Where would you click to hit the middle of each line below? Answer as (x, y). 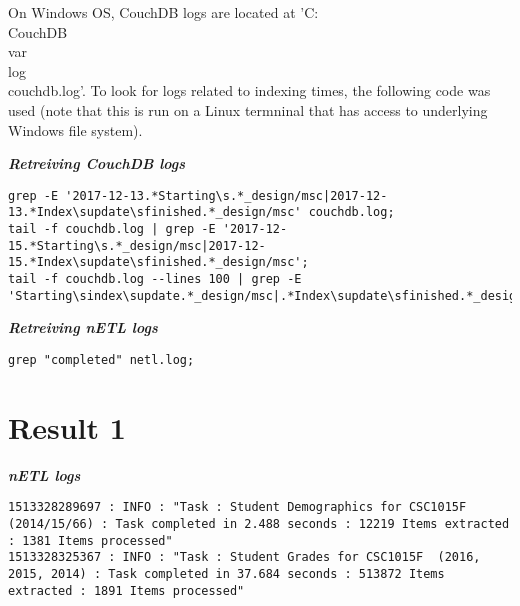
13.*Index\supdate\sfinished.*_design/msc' (155, 212)
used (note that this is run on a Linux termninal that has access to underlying (248, 109)
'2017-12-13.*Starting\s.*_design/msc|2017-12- (226, 195)
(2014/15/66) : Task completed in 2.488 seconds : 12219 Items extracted (259, 523)
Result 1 (67, 426)
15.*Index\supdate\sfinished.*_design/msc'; (158, 262)
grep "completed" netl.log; (101, 359)
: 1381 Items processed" (90, 540)
